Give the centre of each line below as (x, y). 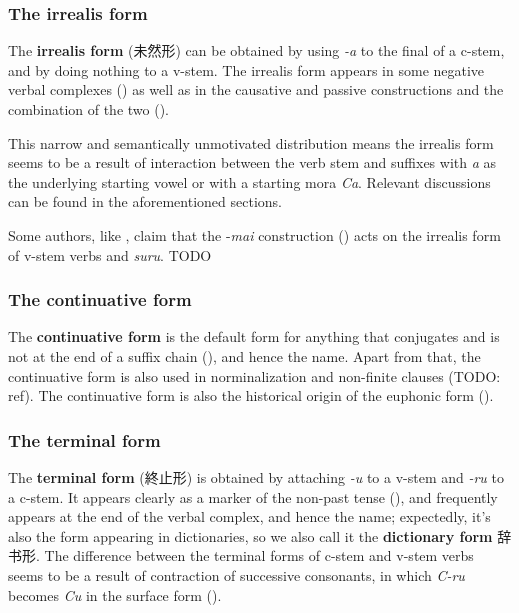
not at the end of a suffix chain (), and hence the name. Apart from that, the (244, 355)
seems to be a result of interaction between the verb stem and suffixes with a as (252, 162)
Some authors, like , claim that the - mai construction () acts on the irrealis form (254, 234)
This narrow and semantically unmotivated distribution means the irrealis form (251, 142)
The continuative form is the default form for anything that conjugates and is (254, 336)
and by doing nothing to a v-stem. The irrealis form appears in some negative (246, 69)
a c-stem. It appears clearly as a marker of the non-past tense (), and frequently (253, 496)
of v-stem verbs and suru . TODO (110, 254)
